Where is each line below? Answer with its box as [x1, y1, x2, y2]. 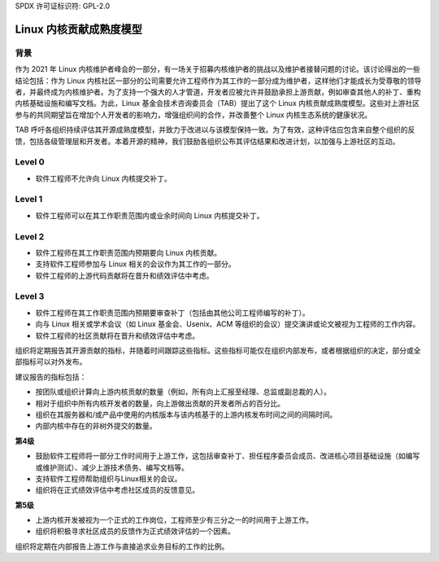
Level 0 [15, 156, 45, 168]
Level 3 [15, 291, 45, 302]
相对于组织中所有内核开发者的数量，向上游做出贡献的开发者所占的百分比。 [35, 398, 285, 408]
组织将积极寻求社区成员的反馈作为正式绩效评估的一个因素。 [35, 526, 235, 537]
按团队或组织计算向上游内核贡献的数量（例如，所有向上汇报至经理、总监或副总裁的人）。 [35, 387, 331, 397]
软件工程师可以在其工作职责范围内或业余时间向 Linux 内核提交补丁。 [35, 210, 264, 220]
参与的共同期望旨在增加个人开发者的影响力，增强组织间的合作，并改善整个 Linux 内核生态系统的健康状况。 [15, 110, 372, 120]
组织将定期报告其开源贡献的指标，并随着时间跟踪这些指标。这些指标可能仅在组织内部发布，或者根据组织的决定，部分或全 [15, 346, 421, 356]
